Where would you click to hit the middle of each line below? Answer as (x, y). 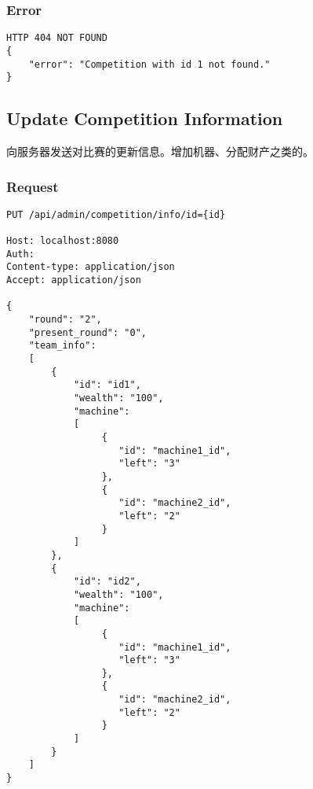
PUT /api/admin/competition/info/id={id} (116, 214)
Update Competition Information (145, 118)
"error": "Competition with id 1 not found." (149, 64)
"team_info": (62, 346)
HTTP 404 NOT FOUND (57, 38)
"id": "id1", (107, 385)
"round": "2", (65, 320)
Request (33, 186)
